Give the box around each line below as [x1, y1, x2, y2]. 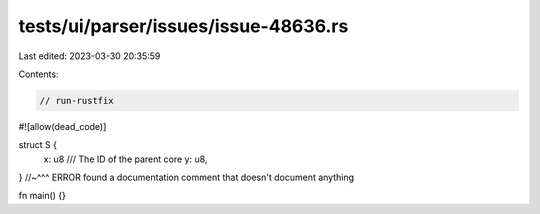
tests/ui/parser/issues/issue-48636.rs [18, 15, 349, 37]
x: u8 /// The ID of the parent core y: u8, [43, 153, 208, 165]
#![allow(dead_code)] [18, 120, 107, 132]
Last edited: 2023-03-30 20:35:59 [18, 50, 161, 62]
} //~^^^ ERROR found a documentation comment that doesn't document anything [18, 171, 355, 184]
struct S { [18, 139, 57, 151]
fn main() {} [18, 190, 67, 202]
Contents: [18, 68, 59, 80]
